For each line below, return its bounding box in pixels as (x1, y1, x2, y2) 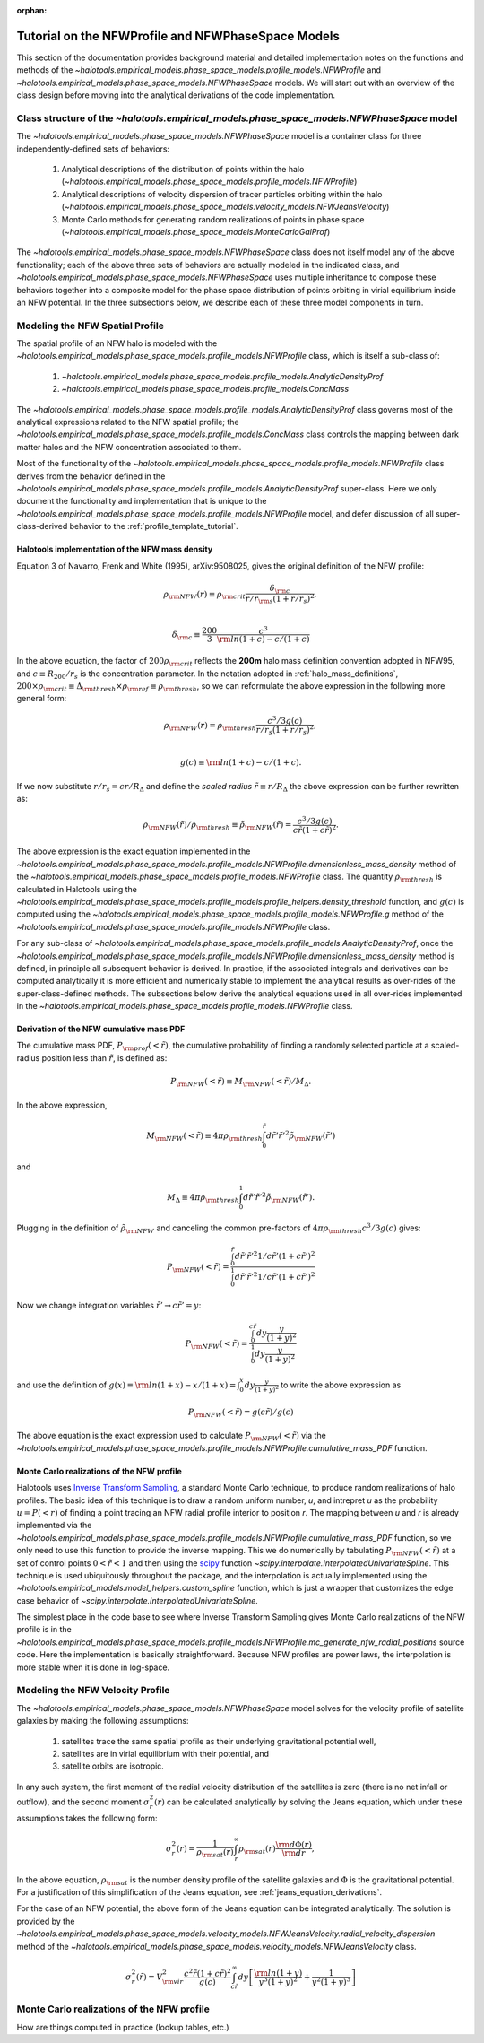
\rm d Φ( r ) (275, 1839, 313, 1850)
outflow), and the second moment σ (16, 1796, 150, 1807)
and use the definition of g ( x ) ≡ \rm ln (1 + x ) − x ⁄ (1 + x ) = (16, 1379, 237, 1390)
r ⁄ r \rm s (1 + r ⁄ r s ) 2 (245, 592, 315, 605)
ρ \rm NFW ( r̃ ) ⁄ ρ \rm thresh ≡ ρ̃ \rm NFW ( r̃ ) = (143, 820, 292, 832)
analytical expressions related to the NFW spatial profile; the (16, 417, 239, 427)
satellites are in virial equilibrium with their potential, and (61, 1748, 269, 1759)
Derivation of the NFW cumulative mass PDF (16, 1023, 186, 1035)
